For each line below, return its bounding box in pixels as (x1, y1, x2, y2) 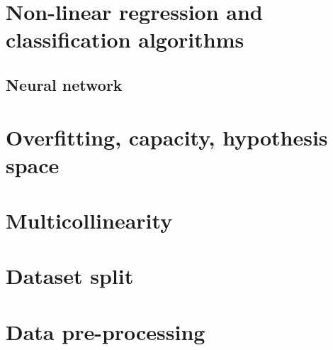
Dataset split (6, 261, 134, 290)
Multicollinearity (6, 206, 173, 235)
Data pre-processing (6, 317, 205, 346)
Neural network (6, 73, 123, 95)
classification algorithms (6, 25, 244, 54)
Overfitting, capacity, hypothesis (6, 122, 328, 151)
